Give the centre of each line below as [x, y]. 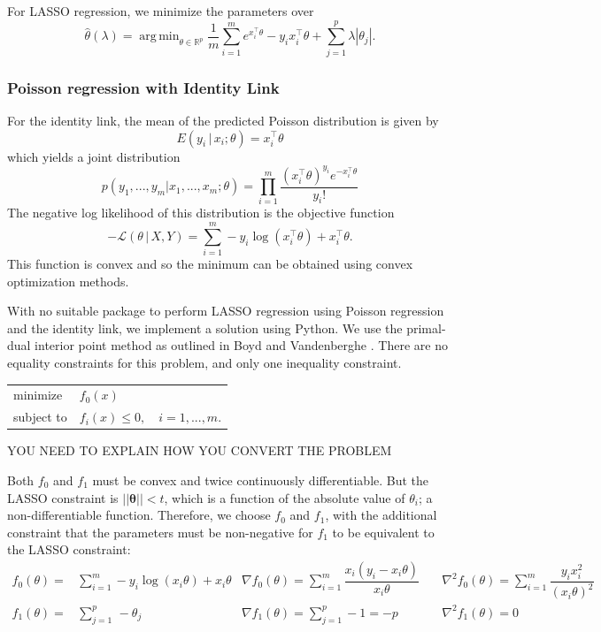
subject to [40, 417]
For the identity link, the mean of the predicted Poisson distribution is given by [223, 120]
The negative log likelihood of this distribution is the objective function [201, 213]
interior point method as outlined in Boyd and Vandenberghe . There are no [241, 345]
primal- [426, 327]
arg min [159, 37]
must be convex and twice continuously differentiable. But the [261, 480]
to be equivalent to [383, 532]
